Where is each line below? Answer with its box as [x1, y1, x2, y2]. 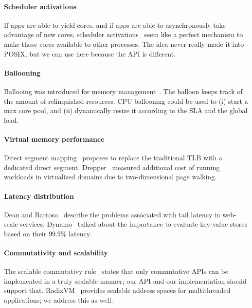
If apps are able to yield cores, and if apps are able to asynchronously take [4, 19, 226, 30]
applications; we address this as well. [4, 295, 113, 305]
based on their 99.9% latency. [4, 228, 91, 238]
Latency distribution [4, 191, 74, 201]
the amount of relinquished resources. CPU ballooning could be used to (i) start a [4, 96, 248, 106]
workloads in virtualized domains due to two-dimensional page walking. [4, 172, 217, 182]
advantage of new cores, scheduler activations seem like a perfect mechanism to [4, 29, 243, 39]
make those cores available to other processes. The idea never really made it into [4, 38, 244, 49]
